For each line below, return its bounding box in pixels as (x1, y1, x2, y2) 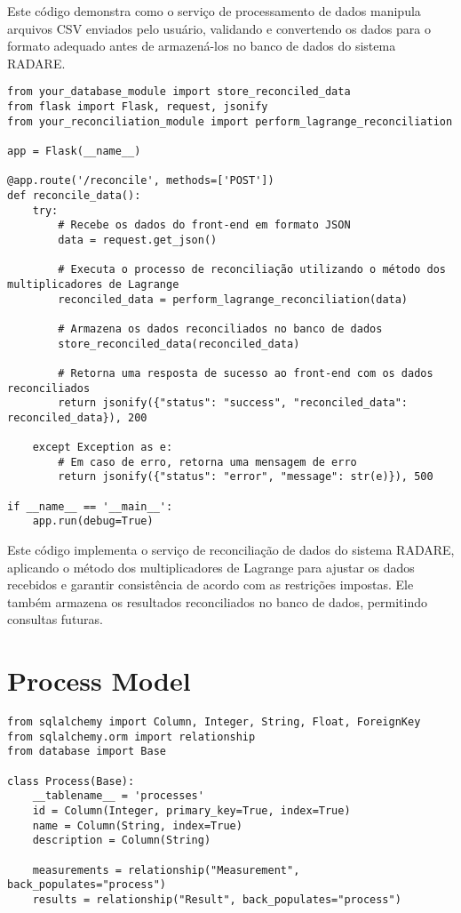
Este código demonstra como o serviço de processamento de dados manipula (7, 2, 421, 20)
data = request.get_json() (58, 233, 218, 246)
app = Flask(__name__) (7, 145, 141, 157)
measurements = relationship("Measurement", (32, 863, 300, 877)
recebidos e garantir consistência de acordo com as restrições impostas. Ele (7, 575, 414, 594)
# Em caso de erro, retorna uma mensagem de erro (58, 455, 357, 469)
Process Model (7, 662, 191, 699)
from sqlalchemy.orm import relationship (7, 730, 256, 743)
